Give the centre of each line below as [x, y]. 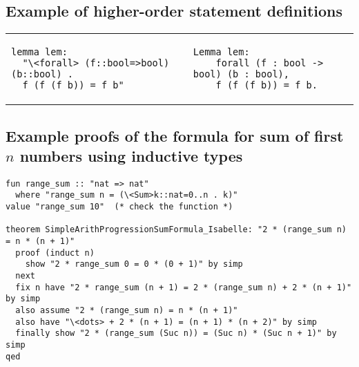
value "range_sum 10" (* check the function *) [119, 207]
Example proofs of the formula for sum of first [175, 135]
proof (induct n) [55, 253]
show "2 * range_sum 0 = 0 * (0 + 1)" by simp [134, 264]
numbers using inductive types [131, 155]
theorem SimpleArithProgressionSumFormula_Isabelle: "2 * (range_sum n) [176, 230]
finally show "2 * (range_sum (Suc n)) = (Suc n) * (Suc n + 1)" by [176, 333]
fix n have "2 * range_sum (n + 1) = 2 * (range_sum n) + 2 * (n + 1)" [184, 287]
